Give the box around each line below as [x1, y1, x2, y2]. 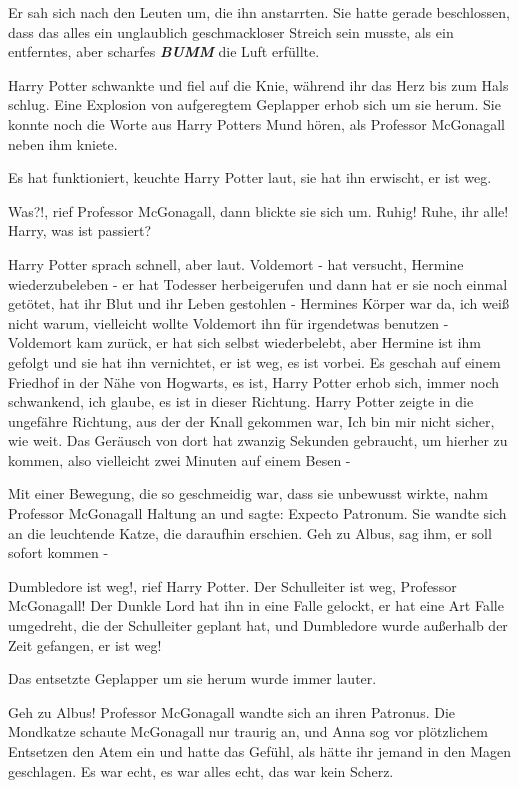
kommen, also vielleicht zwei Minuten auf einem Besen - [8, 449, 351, 470]
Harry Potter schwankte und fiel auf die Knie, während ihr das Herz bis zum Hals [8, 74, 509, 95]
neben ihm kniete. [8, 133, 118, 154]
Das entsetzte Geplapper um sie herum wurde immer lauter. [8, 668, 377, 689]
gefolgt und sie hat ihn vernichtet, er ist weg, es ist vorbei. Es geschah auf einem [8, 351, 501, 372]
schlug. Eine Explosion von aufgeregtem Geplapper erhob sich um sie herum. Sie [8, 94, 501, 115]
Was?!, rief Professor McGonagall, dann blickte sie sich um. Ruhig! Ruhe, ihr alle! [8, 200, 509, 221]
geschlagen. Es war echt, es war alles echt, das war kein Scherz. [8, 760, 394, 781]
